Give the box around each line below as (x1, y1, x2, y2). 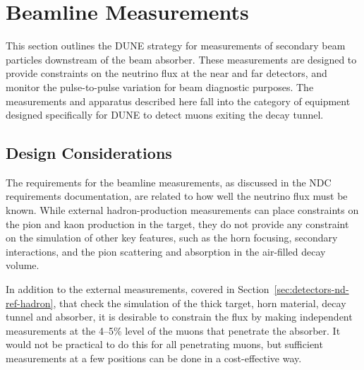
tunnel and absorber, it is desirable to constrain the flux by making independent (6, 309, 353, 324)
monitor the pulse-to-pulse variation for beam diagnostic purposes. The (6, 79, 314, 94)
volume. (6, 258, 40, 273)
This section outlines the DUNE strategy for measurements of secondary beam (6, 38, 346, 53)
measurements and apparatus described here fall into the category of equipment (6, 93, 351, 108)
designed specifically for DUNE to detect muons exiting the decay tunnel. (6, 107, 324, 122)
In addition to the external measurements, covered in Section (6, 282, 269, 297)
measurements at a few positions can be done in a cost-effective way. (6, 351, 302, 366)
